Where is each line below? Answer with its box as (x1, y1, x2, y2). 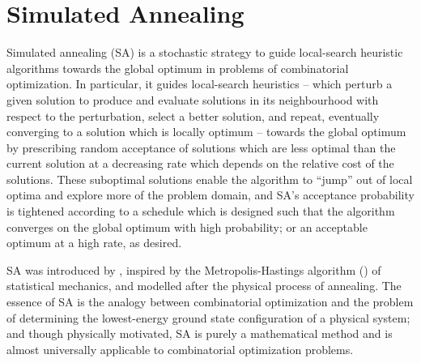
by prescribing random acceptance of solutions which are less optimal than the (6, 139, 396, 156)
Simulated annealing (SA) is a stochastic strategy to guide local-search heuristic (6, 44, 403, 61)
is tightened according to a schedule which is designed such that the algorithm (6, 203, 395, 220)
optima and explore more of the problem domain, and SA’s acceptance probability (6, 186, 415, 203)
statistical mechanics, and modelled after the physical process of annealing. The (6, 277, 402, 294)
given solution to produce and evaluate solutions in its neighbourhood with (6, 91, 379, 108)
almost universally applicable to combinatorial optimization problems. (6, 340, 354, 357)
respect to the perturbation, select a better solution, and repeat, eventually (6, 107, 380, 124)
